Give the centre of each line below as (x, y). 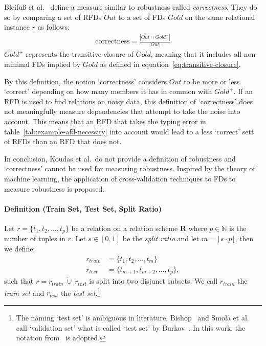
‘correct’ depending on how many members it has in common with (108, 91)
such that (19, 281)
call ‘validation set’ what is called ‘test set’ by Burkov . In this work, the (131, 327)
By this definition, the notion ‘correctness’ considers (86, 81)
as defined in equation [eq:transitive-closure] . (170, 64)
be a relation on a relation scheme (125, 228)
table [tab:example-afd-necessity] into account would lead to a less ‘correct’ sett (129, 131)
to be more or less (212, 81)
